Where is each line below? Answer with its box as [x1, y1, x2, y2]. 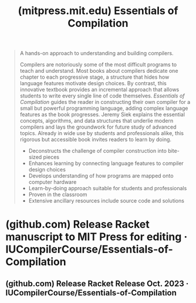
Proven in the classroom [28, 191, 87, 198]
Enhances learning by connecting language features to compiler [28, 160, 184, 167]
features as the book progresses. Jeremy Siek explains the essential [19, 111, 185, 118]
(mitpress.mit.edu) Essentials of [18, 4, 178, 18]
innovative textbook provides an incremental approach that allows [19, 86, 180, 93]
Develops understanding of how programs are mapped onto [28, 172, 174, 180]
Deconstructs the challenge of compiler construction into [28, 147, 167, 154]
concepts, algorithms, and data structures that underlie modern [19, 117, 174, 124]
